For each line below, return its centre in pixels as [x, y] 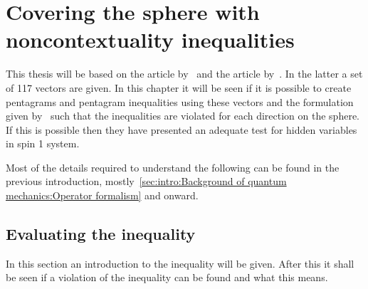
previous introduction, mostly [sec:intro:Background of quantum [146, 181]
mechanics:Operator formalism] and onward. [102, 195]
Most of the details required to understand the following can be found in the [173, 167]
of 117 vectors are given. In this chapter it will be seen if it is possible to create [179, 87]
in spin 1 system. [43, 143]
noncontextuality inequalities [150, 40]
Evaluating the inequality [101, 234]
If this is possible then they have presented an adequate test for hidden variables [182, 129]
